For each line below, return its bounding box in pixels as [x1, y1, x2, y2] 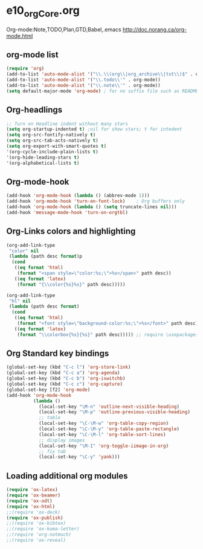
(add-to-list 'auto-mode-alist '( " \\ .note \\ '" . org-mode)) [6, 82, 161, 88]
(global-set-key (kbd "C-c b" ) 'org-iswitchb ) [6, 375, 126, 382]
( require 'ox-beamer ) [6, 492, 61, 498]
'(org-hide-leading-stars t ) [6, 154, 80, 160]
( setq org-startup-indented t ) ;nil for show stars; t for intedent [6, 126, 182, 133]
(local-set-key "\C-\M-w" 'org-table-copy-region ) [38, 420, 169, 427]
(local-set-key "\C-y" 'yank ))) [38, 454, 120, 460]
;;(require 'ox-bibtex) [6, 520, 66, 527]
